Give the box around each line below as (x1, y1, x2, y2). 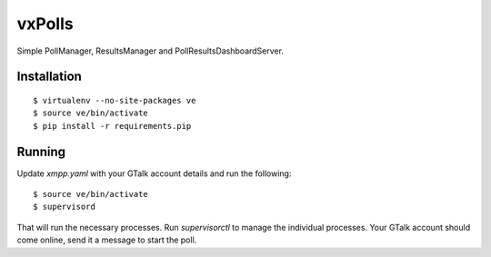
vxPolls (16, 14, 74, 34)
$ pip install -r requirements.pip (33, 121, 192, 131)
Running (16, 143, 66, 159)
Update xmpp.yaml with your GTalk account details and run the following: (16, 168, 292, 179)
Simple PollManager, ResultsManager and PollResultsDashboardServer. (16, 45, 284, 56)
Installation (16, 69, 82, 84)
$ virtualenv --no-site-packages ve (33, 95, 196, 105)
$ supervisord (33, 202, 95, 213)
